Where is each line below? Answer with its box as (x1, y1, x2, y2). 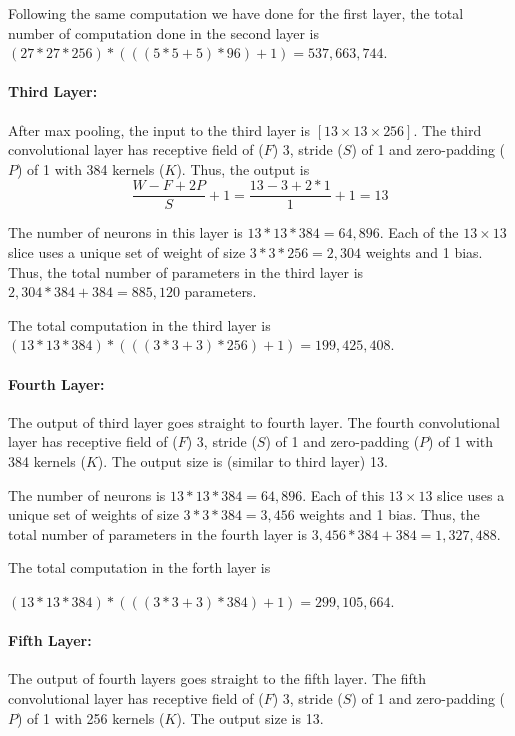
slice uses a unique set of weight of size (8, 242, 246, 263)
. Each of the (379, 222, 459, 243)
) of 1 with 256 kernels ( (17, 707, 165, 728)
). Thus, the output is (176, 158, 310, 179)
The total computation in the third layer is (8, 314, 271, 335)
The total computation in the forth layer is (8, 557, 271, 578)
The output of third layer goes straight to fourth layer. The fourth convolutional (8, 411, 500, 432)
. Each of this (302, 484, 385, 505)
